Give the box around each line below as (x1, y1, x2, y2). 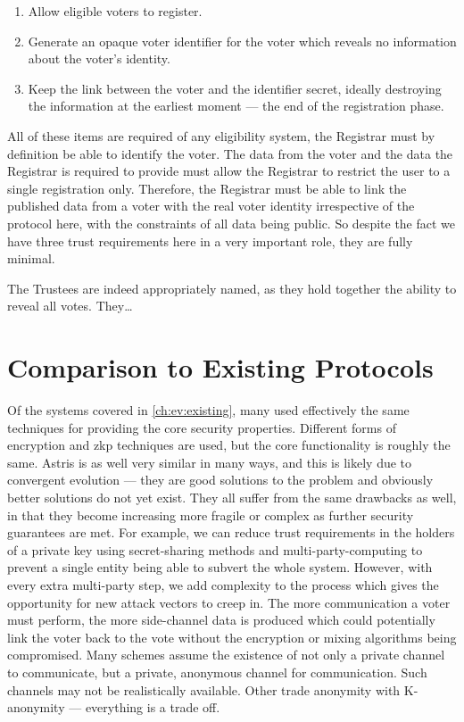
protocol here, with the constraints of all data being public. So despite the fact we (7, 213, 456, 232)
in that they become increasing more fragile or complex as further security (7, 505, 414, 524)
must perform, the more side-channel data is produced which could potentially (7, 610, 435, 629)
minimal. (7, 249, 55, 268)
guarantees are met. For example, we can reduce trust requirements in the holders (7, 523, 455, 542)
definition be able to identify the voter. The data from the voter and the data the (7, 144, 453, 162)
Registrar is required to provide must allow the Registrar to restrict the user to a (7, 162, 451, 180)
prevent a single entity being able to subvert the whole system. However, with (7, 558, 433, 577)
